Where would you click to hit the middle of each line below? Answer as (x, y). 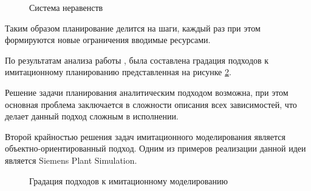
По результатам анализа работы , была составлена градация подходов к (137, 60)
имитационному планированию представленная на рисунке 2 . (118, 72)
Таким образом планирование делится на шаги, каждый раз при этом (133, 28)
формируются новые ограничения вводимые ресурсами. (108, 40)
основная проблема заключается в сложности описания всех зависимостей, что (151, 104)
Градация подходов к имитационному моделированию (128, 180)
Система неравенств (66, 7)
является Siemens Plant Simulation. (71, 160)
